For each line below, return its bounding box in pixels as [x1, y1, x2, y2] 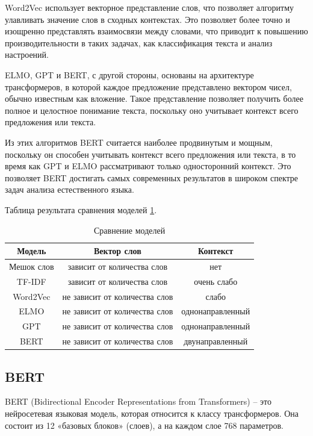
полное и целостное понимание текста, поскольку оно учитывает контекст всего [5, 104, 299, 116]
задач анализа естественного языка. [5, 183, 134, 196]
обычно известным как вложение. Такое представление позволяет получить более [5, 92, 303, 105]
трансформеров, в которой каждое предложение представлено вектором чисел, [5, 80, 292, 93]
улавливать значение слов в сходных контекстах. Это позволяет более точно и [5, 13, 290, 25]
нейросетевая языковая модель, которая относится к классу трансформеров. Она [5, 407, 299, 420]
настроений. [5, 48, 49, 61]
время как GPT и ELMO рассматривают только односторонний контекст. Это [5, 160, 291, 172]
